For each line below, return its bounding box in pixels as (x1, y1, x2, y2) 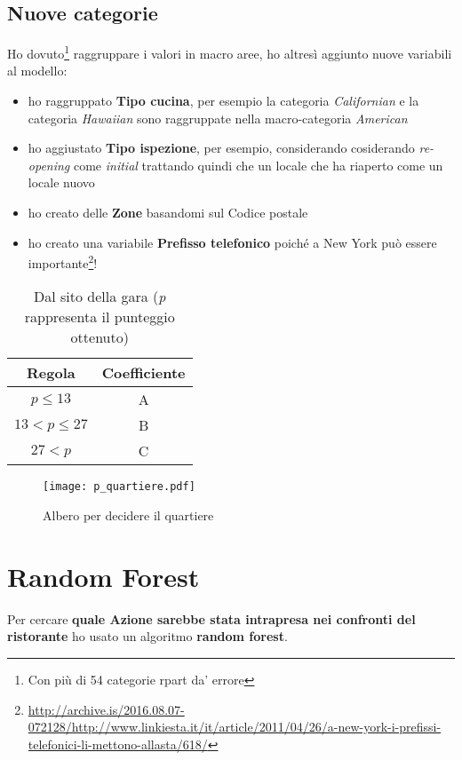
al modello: (7, 61, 68, 80)
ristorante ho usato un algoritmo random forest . (7, 627, 288, 645)
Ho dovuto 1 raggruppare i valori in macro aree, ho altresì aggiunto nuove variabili (7, 42, 452, 62)
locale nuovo (28, 173, 95, 192)
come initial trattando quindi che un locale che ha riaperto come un (73, 155, 443, 174)
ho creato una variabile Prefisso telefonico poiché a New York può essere (28, 233, 437, 251)
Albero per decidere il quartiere (43, 506, 214, 525)
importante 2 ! (28, 251, 98, 272)
